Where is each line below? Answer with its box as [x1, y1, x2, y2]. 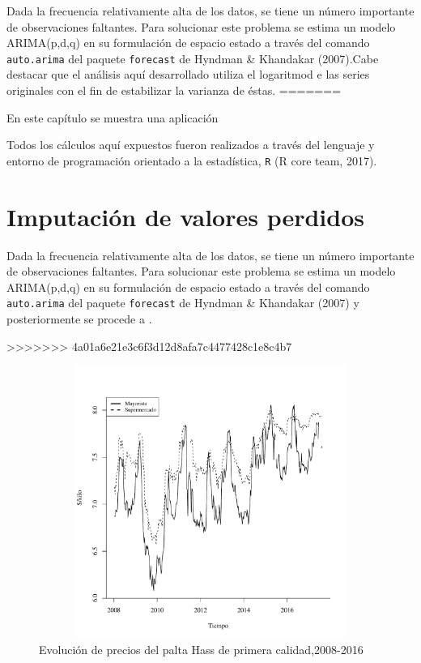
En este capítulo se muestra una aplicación [6, 109, 219, 126]
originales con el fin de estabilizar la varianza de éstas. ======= [6, 82, 342, 99]
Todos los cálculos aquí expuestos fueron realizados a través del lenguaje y [6, 136, 375, 153]
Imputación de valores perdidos [6, 199, 365, 233]
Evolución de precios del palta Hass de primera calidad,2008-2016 [39, 640, 364, 657]
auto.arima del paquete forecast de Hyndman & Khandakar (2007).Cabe [6, 49, 379, 66]
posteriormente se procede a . [6, 310, 152, 327]
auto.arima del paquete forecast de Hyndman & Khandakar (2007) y [6, 294, 359, 311]
